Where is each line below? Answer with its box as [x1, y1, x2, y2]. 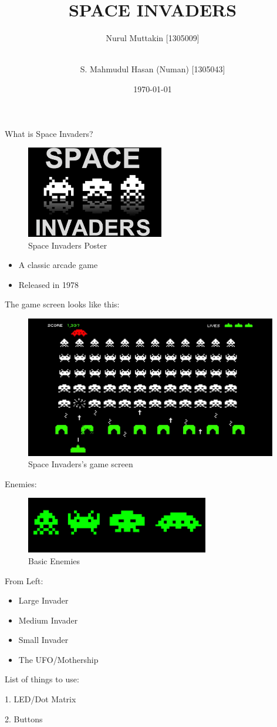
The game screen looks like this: [5, 298, 120, 310]
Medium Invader [18, 614, 78, 626]
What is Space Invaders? [5, 127, 93, 139]
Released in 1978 [18, 278, 79, 290]
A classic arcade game [18, 259, 98, 271]
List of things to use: [5, 673, 79, 685]
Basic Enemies [28, 554, 80, 567]
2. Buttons [5, 712, 43, 725]
